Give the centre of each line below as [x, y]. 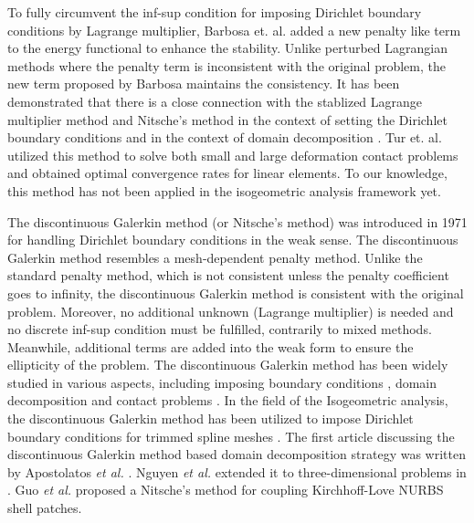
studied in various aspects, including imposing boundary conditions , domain [222, 382]
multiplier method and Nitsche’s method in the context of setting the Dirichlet [227, 119]
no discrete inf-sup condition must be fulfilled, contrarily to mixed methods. [220, 329]
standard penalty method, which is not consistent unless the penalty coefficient [228, 275]
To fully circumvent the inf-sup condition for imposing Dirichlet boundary [215, 12]
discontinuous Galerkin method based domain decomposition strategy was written [237, 454]
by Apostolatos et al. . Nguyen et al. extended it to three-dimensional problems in [237, 471]
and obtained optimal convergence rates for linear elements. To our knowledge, [227, 173]
